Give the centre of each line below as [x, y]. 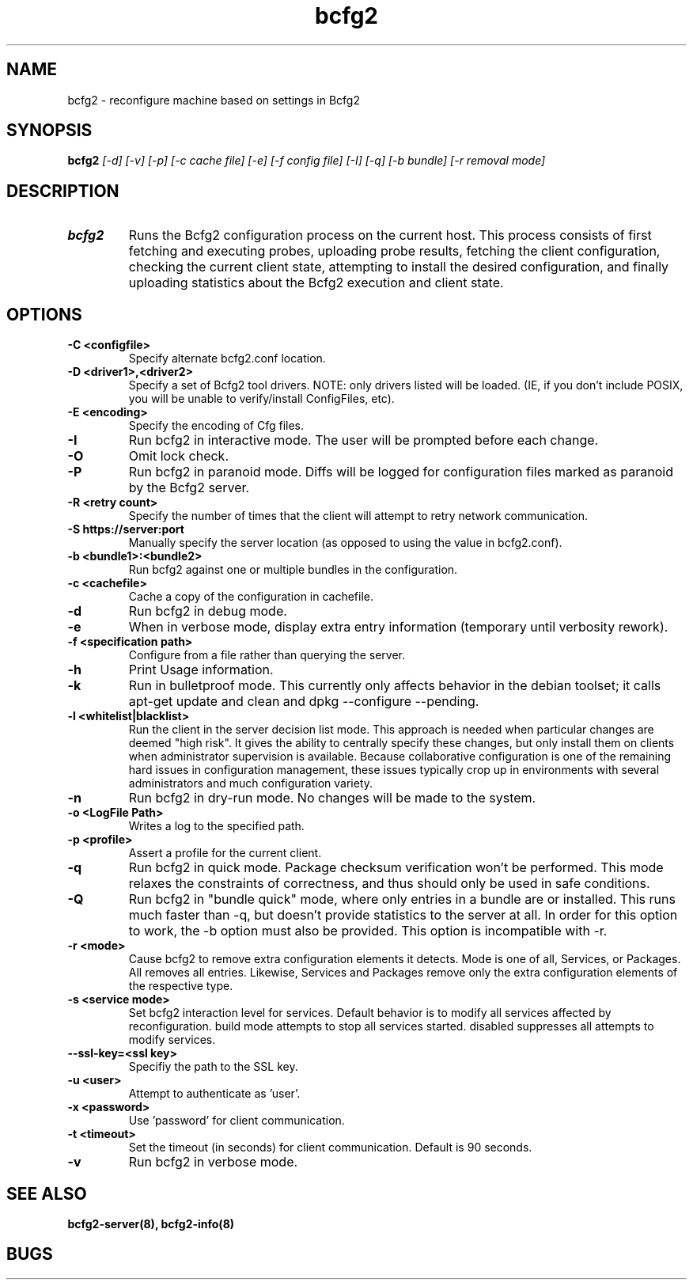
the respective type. [181, 986]
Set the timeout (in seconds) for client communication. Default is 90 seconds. [330, 1148]
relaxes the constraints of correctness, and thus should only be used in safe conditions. [389, 884]
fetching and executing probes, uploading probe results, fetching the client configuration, [394, 251]
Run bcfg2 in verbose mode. [213, 1162]
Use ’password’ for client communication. [237, 1121]
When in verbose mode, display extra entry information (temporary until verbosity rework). [398, 627]
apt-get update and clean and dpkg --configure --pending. [304, 702]
